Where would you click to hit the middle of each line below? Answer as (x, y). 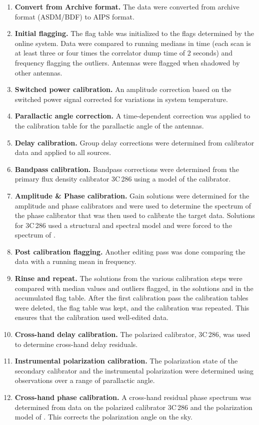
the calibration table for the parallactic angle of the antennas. (109, 125)
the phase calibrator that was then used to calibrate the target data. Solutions (135, 215)
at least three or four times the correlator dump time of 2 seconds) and (124, 53)
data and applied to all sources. (63, 152)
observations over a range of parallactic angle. (85, 380)
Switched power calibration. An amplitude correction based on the (123, 89)
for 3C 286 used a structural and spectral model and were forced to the (123, 225)
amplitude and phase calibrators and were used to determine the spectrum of (133, 205)
